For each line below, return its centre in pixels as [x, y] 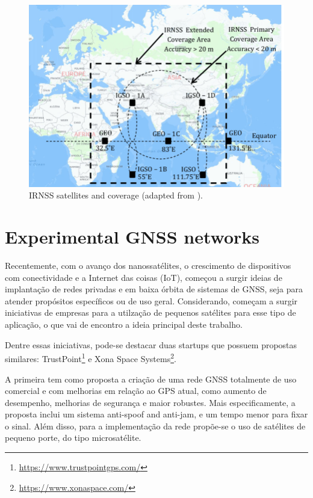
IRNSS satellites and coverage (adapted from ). [116, 195]
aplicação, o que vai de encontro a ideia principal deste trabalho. [124, 324]
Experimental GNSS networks [132, 237]
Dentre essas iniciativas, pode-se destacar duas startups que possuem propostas [151, 344]
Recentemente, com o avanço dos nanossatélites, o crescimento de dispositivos [148, 266]
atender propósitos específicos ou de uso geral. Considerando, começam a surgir [151, 300]
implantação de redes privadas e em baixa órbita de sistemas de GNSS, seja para [154, 289]
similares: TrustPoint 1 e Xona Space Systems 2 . [91, 358]
